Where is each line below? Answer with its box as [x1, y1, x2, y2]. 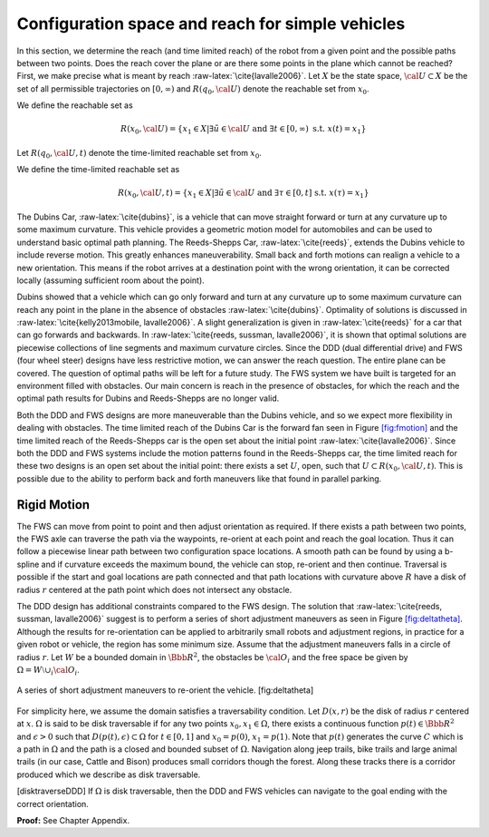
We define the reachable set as [16, 100, 133, 111]
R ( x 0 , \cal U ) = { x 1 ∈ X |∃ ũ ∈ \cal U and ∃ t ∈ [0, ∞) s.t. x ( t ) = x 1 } [120, 123, 367, 136]
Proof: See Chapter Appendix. [16, 814, 130, 825]
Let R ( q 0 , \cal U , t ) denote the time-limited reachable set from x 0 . [16, 147, 263, 161]
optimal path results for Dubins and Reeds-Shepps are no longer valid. [16, 393, 280, 404]
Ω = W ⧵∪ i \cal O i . [16, 664, 81, 677]
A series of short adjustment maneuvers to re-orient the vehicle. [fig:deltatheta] [16, 685, 314, 696]
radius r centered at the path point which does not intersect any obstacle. [16, 584, 292, 595]
